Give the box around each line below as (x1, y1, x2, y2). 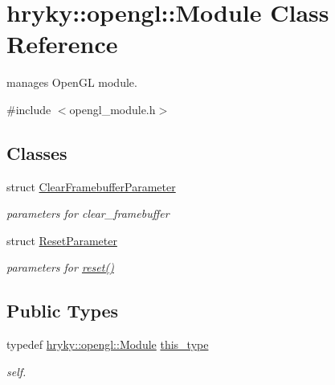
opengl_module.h (69, 100, 156, 117)
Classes (6, 140, 67, 165)
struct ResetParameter (6, 231, 117, 248)
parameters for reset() (6, 259, 114, 276)
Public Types (6, 298, 119, 323)
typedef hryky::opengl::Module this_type (6, 336, 209, 353)
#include (6, 100, 51, 117)
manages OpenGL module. (6, 74, 137, 91)
